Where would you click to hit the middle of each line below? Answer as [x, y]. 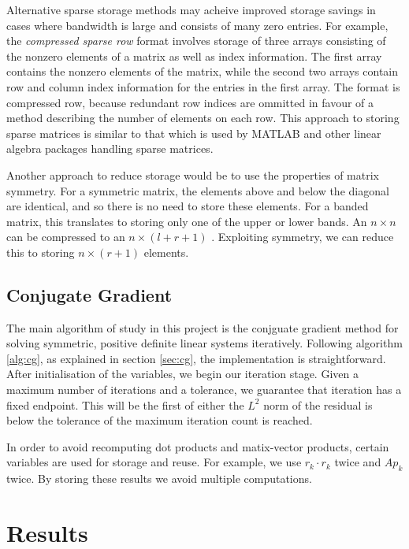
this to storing [41, 252]
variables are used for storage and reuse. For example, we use [154, 462]
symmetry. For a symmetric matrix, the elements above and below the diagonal [198, 190]
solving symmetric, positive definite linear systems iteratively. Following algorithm [204, 343]
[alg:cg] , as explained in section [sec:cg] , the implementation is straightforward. [196, 358]
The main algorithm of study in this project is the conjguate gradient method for [203, 327]
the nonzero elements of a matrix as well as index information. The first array [194, 56]
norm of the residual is [318, 404]
